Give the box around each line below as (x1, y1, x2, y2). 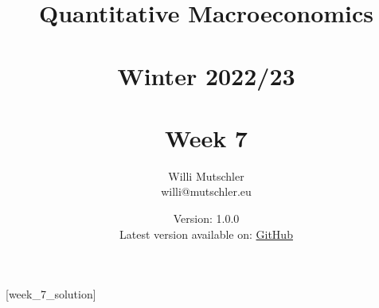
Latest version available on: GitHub (119, 225, 293, 242)
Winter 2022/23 (117, 59, 295, 92)
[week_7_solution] (6, 286, 96, 302)
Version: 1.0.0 (173, 210, 240, 227)
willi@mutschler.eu (161, 183, 252, 200)
